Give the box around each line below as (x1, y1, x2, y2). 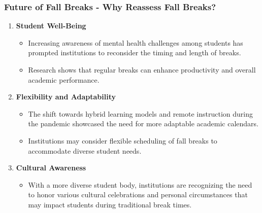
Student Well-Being (16, 20, 86, 31)
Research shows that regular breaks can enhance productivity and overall (28, 64, 256, 75)
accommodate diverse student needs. (28, 145, 142, 156)
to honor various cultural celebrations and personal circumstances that (28, 189, 248, 200)
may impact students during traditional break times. (28, 199, 192, 209)
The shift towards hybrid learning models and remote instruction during (28, 108, 253, 119)
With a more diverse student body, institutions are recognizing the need (28, 179, 252, 190)
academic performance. (28, 74, 100, 85)
